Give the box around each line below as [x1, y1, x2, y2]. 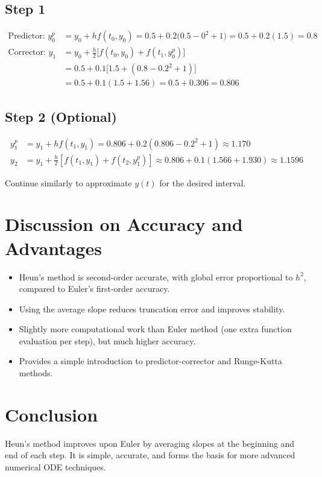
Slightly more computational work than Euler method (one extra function [19, 323, 292, 335]
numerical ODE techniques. [5, 460, 106, 473]
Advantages [5, 235, 102, 260]
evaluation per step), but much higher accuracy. [19, 334, 196, 347]
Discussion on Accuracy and [5, 212, 243, 236]
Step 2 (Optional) [5, 107, 117, 125]
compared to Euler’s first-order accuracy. [19, 282, 170, 295]
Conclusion [5, 402, 98, 426]
